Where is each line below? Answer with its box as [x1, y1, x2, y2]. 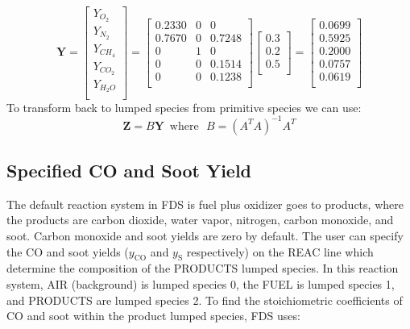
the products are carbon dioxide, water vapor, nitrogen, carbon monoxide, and [6, 211, 394, 228]
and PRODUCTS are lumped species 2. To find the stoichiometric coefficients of [6, 291, 403, 308]
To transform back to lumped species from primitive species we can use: [6, 98, 362, 115]
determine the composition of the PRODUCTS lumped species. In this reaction [6, 260, 399, 277]
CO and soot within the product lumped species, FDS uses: [6, 307, 300, 324]
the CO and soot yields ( [6, 243, 129, 260]
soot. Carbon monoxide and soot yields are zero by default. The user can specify [6, 227, 404, 244]
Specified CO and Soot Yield [6, 157, 252, 182]
